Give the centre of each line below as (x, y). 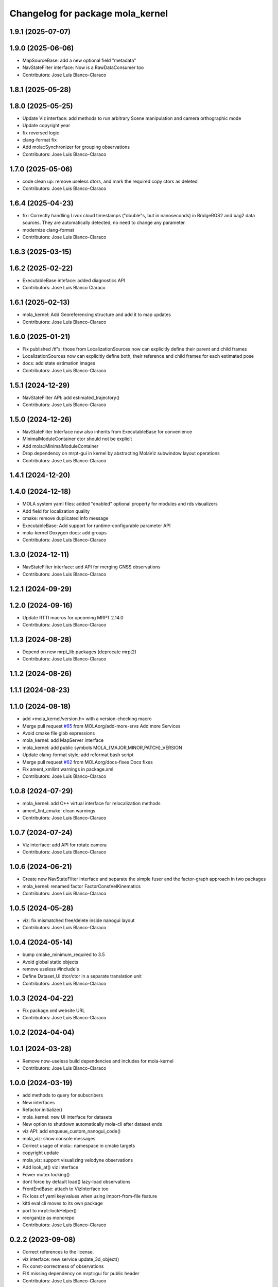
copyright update (41, 1153)
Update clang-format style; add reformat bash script (78, 755)
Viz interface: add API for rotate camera (65, 845)
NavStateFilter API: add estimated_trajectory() (71, 397)
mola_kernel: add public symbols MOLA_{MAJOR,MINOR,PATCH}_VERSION (102, 747)
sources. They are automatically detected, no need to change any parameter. (104, 223)
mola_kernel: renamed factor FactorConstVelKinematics (82, 886)
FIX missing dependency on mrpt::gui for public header (81, 1274)
